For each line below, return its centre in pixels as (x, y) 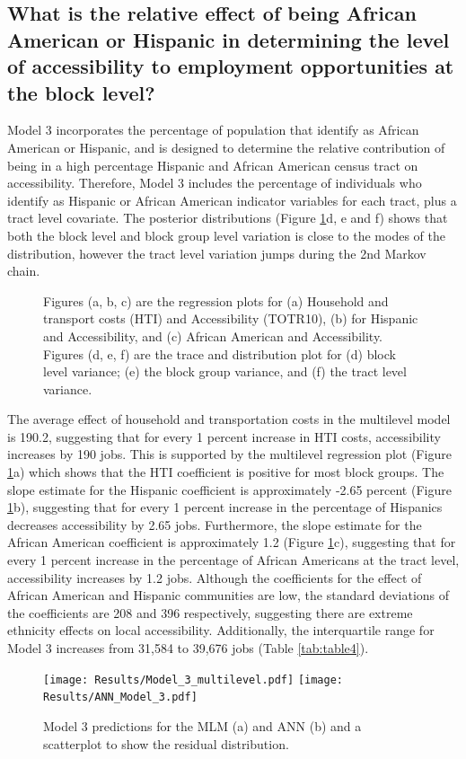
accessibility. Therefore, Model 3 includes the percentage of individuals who (215, 183)
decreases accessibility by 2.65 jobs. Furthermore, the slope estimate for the (215, 524)
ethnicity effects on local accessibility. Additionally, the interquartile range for (221, 630)
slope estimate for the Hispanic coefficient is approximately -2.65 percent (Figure (229, 489)
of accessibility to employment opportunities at (231, 66)
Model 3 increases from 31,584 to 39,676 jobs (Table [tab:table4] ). (188, 648)
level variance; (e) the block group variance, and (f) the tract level (225, 371)
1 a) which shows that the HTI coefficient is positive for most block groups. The (226, 472)
